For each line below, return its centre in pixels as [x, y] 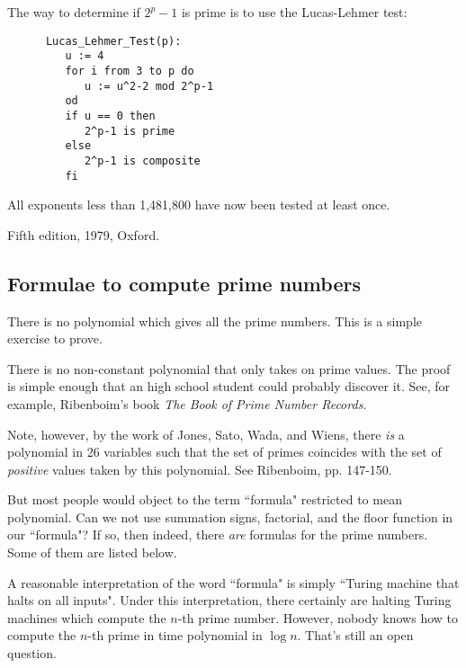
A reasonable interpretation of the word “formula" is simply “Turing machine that [233, 582]
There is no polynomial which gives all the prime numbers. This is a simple [215, 321]
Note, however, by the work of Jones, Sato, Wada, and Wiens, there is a [206, 434]
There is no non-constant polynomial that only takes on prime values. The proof [229, 368]
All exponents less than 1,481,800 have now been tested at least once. [199, 205]
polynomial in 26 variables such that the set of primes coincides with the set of [224, 452]
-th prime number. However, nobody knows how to [318, 617]
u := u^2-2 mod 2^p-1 [149, 86]
